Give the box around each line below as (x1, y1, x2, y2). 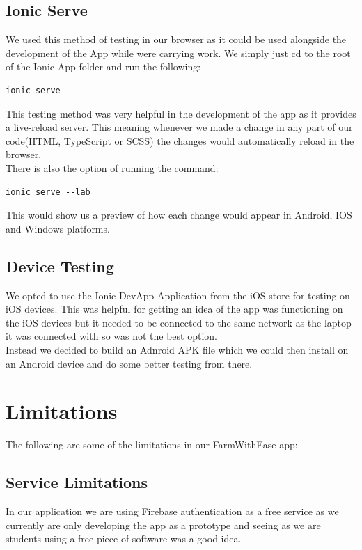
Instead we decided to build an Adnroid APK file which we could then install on (6, 342, 349, 356)
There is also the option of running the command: (6, 160, 219, 175)
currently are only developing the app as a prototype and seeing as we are (6, 517, 321, 532)
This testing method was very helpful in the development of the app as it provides (6, 106, 356, 120)
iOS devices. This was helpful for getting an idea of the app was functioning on (6, 301, 343, 316)
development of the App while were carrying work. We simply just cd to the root (6, 45, 351, 60)
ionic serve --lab (6, 187, 90, 197)
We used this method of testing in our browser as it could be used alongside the (6, 32, 347, 47)
